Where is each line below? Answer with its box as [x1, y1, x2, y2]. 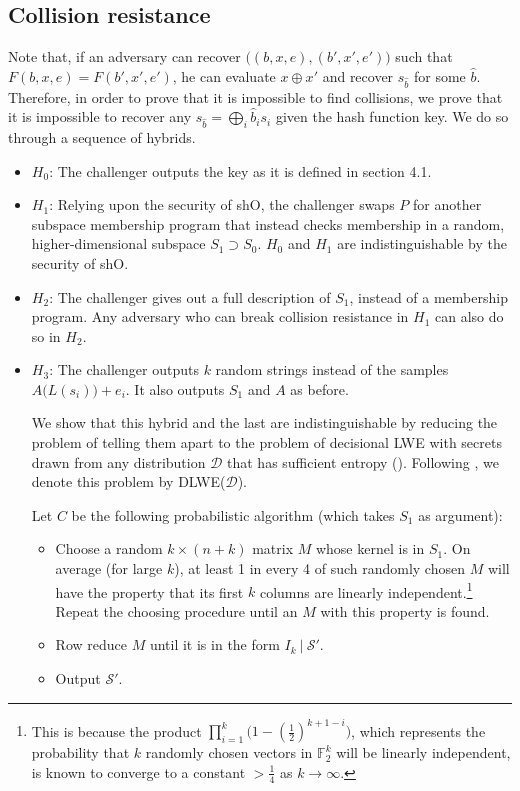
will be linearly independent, [336, 742, 511, 763]
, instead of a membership [349, 286, 508, 307]
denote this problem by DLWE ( [31, 471, 226, 492]
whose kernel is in [315, 538, 425, 559]
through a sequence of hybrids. [8, 126, 196, 147]
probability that [31, 742, 130, 763]
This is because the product [31, 720, 202, 741]
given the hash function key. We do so [275, 106, 509, 127]
